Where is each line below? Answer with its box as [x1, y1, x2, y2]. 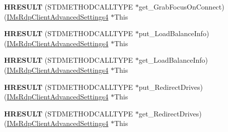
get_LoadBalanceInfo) [138, 55, 208, 65]
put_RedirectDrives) [138, 81, 203, 92]
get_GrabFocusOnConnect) [138, 2, 224, 12]
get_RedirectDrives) [138, 108, 202, 118]
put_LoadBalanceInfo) [138, 28, 209, 39]
